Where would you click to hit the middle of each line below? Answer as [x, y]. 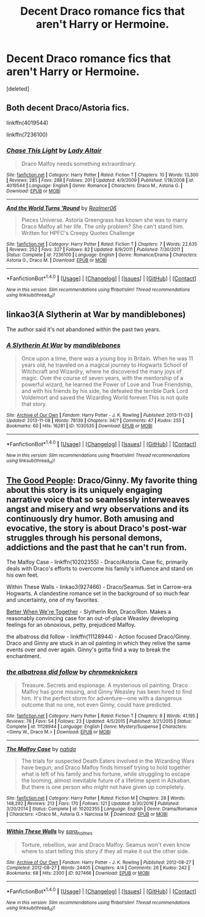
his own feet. [23, 575]
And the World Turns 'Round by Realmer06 [62, 208]
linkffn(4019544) [27, 122]
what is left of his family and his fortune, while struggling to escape [106, 774]
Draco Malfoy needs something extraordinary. [79, 164]
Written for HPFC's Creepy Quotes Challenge [78, 233]
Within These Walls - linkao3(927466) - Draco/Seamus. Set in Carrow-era [99, 586]
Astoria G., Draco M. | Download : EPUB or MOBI [57, 260]
